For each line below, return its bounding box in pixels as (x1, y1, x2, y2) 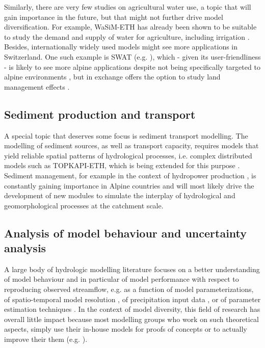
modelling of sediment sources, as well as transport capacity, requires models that (4, 140, 259, 151)
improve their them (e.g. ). (4, 334, 88, 344)
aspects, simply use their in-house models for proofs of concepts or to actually (4, 324, 247, 334)
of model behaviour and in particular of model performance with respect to (4, 274, 239, 284)
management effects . (4, 81, 70, 92)
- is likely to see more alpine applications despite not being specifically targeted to (4, 61, 260, 72)
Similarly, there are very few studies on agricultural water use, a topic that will (4, 2, 251, 12)
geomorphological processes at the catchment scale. (4, 200, 164, 210)
